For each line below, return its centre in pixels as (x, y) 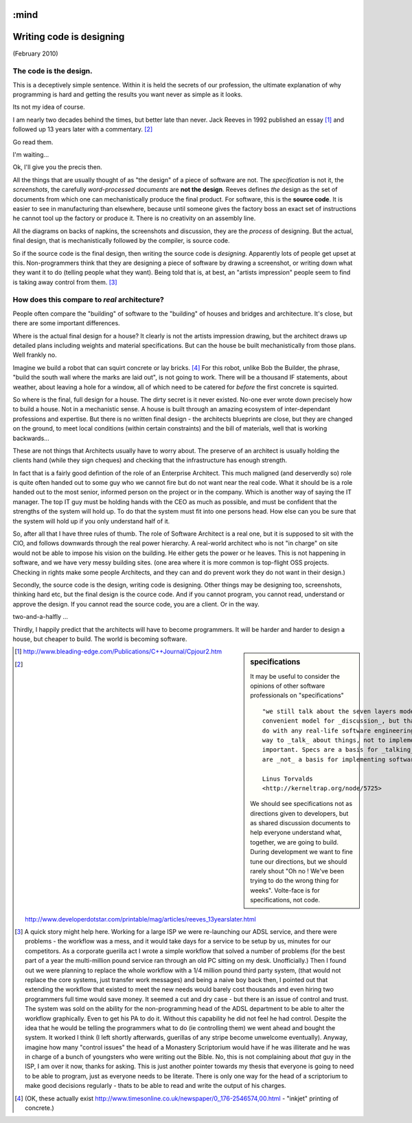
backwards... (31, 438)
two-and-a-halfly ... (41, 617)
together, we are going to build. (295, 842)
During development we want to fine (301, 852)
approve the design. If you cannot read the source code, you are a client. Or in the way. (136, 604)
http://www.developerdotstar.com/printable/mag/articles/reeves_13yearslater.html (141, 919)
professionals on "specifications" (297, 695)
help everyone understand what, (296, 833)
